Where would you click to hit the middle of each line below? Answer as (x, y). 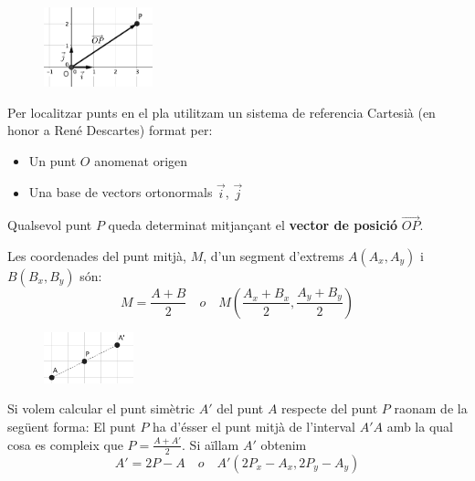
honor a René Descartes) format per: (110, 130)
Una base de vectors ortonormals (121, 192)
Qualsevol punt (50, 225)
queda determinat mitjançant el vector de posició (253, 225)
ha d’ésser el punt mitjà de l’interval (254, 427)
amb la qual (420, 427)
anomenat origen (141, 160)
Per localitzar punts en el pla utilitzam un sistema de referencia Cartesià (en (222, 112)
